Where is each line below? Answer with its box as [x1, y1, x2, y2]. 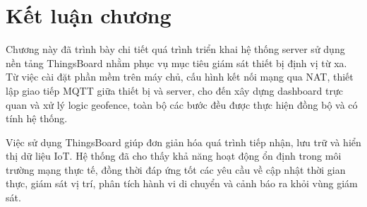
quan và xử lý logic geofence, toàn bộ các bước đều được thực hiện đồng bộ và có [6, 97, 358, 112]
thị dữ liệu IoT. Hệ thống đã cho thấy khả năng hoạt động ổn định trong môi [6, 148, 342, 163]
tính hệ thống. [6, 111, 68, 126]
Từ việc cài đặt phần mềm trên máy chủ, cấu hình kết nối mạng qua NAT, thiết [6, 69, 354, 84]
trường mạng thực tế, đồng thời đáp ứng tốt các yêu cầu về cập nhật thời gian [6, 162, 346, 177]
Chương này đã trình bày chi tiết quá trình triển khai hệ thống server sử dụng [6, 42, 345, 57]
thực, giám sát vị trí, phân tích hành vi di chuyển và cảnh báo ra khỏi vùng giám [6, 176, 358, 191]
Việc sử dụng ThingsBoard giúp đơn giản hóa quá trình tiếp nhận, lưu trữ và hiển [6, 134, 361, 149]
